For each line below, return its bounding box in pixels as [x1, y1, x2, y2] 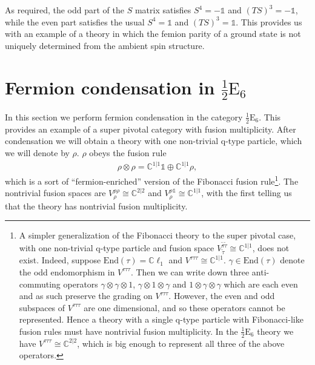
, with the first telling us [201, 186, 292, 199]
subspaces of [19, 301, 65, 314]
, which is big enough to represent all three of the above [77, 337, 285, 349]
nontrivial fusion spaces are [5, 186, 106, 199]
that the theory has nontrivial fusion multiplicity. [5, 199, 188, 212]
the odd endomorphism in [19, 265, 115, 278]
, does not [252, 242, 290, 254]
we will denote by [5, 146, 70, 159]
